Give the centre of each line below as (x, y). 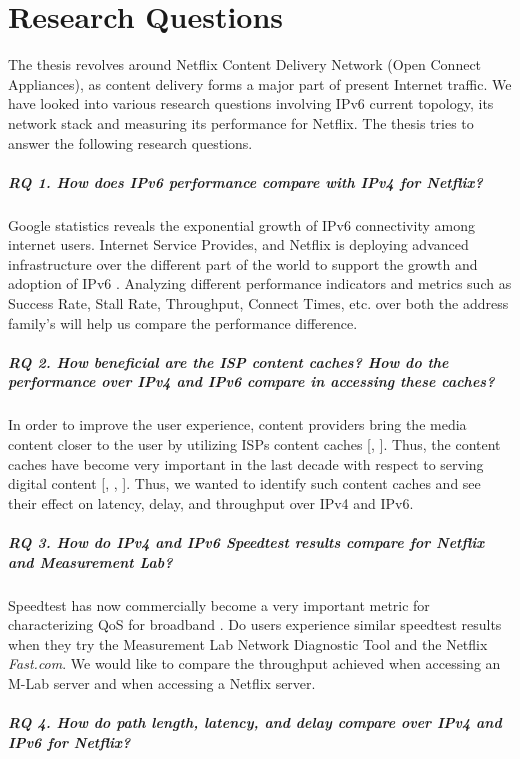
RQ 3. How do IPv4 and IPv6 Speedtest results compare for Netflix (246, 541)
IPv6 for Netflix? (69, 741)
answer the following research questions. (130, 142)
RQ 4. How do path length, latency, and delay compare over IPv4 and (255, 722)
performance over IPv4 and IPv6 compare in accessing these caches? (251, 381)
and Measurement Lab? (90, 561)
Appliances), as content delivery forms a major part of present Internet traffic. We (260, 83)
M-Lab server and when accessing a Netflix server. (162, 682)
